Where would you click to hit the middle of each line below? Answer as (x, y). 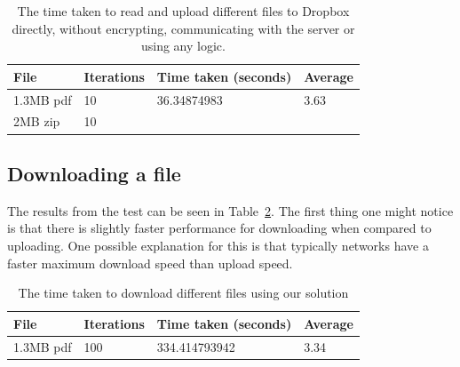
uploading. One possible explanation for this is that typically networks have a (218, 245)
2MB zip (37, 121)
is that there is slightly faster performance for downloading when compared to (219, 228)
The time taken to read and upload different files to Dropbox (183, 11)
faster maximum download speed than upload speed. (150, 263)
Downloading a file (94, 173)
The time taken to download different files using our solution (183, 293)
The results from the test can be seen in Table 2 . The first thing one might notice (230, 210)
